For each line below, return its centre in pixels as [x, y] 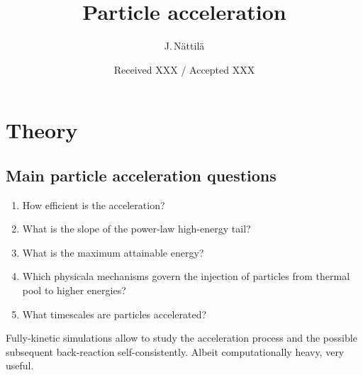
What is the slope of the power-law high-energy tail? [136, 229]
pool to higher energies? [74, 290]
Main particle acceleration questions [141, 175]
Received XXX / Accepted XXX [184, 69]
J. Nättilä [184, 46]
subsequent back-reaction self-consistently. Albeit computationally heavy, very [175, 351]
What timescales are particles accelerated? [115, 314]
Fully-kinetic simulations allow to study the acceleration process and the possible [181, 338]
